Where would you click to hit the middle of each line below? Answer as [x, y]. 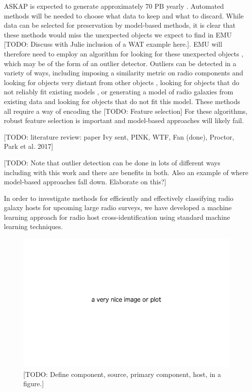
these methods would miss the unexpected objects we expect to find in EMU [118, 34]
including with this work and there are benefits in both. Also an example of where [126, 172]
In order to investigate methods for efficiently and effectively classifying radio [119, 198]
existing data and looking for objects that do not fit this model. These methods [122, 101]
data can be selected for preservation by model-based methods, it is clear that [120, 25]
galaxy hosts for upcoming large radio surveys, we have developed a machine [118, 207]
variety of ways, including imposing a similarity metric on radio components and [124, 73]
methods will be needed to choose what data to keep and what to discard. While [124, 15]
